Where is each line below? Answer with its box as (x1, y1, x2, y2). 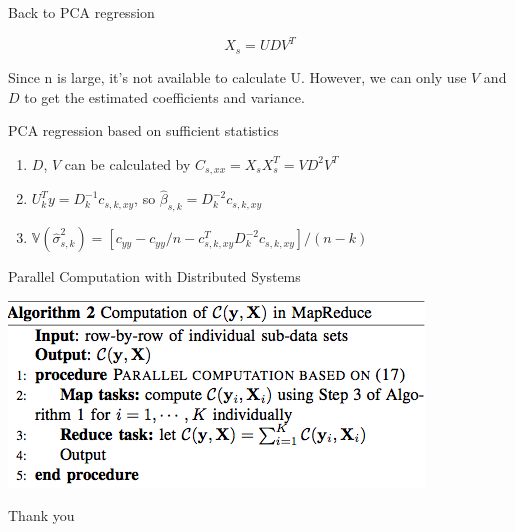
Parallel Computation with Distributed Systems (8, 266, 301, 287)
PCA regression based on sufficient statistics (8, 120, 279, 141)
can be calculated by (64, 153, 191, 174)
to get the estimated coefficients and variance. (24, 86, 305, 107)
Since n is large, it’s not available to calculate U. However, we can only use (8, 66, 467, 87)
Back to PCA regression (8, 2, 155, 23)
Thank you (8, 505, 75, 526)
